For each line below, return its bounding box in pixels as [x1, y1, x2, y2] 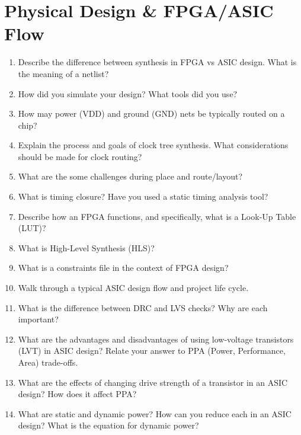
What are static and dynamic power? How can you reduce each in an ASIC [18, 407, 292, 420]
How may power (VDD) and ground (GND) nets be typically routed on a [18, 107, 285, 120]
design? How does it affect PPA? [18, 388, 137, 400]
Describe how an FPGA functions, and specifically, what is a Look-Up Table [18, 210, 296, 222]
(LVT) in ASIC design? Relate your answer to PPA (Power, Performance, [18, 344, 286, 357]
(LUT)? [18, 222, 46, 234]
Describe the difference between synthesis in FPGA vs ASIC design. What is [18, 56, 297, 68]
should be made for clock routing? [18, 150, 142, 162]
